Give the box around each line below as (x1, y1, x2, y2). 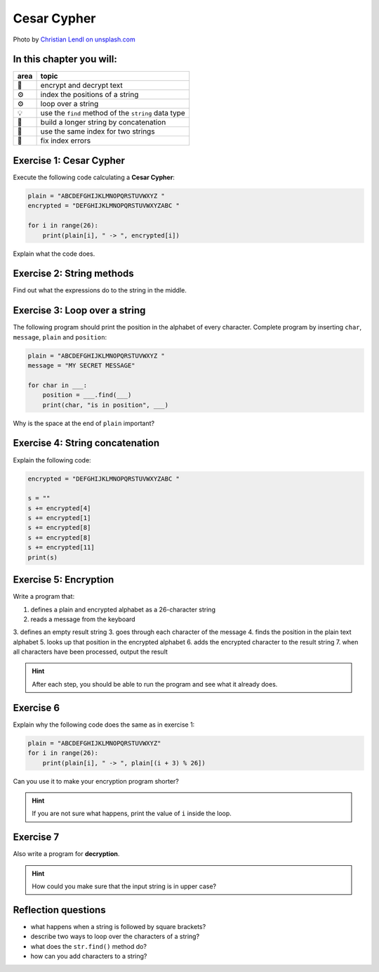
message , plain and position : (13, 332, 107, 341)
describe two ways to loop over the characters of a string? (30, 932, 200, 941)
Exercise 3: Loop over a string (13, 304, 146, 316)
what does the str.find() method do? (30, 942, 147, 950)
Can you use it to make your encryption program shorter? (13, 777, 179, 785)
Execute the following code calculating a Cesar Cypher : (13, 173, 175, 181)
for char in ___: (27, 381, 88, 389)
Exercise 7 (13, 831, 60, 843)
